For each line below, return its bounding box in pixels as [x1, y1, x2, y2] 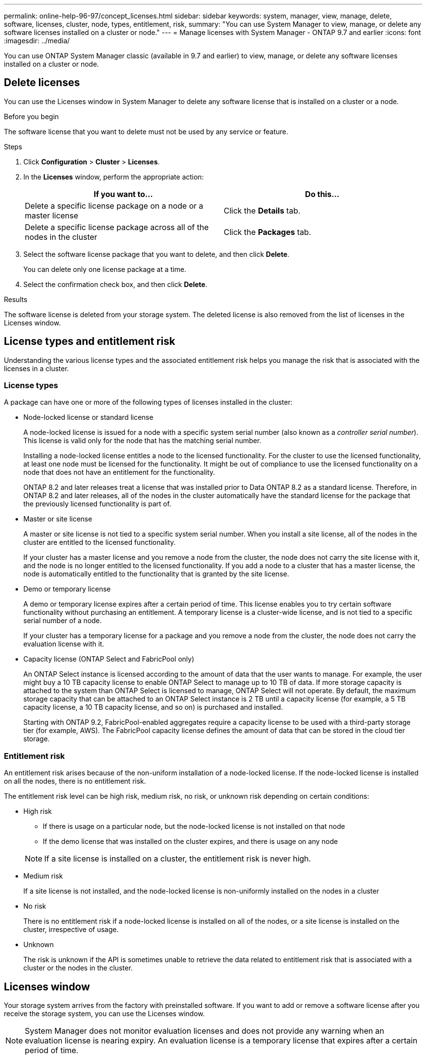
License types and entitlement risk [4, 335, 176, 348]
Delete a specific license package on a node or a [25, 200, 203, 211]
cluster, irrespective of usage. [23, 925, 119, 934]
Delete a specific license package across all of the [25, 222, 209, 232]
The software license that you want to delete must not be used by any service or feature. [4, 127, 288, 136]
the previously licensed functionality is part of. [23, 500, 172, 508]
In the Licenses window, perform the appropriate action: [23, 172, 204, 181]
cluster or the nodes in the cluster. [23, 964, 133, 972]
